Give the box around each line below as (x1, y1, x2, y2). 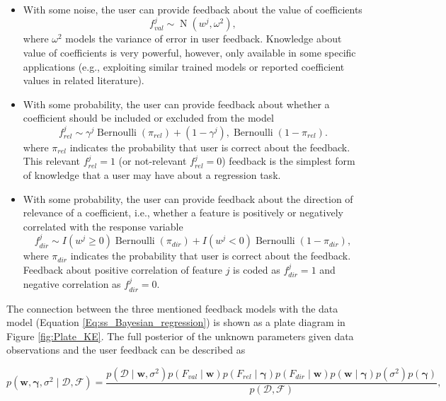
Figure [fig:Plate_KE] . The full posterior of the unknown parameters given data (6, 328, 354, 343)
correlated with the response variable (23, 219, 183, 233)
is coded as (233, 262, 280, 277)
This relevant (23, 153, 81, 168)
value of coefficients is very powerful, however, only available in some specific (23, 45, 356, 59)
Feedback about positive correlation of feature (23, 262, 222, 277)
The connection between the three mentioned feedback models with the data (6, 301, 338, 315)
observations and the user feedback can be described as (6, 342, 246, 357)
